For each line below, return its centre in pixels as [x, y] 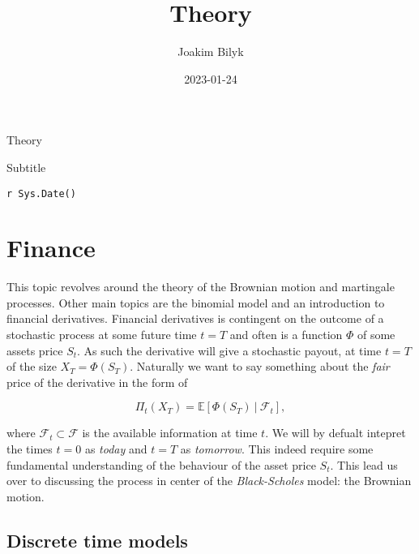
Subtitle [26, 167]
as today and [116, 449]
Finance [51, 248]
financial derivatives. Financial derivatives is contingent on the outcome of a [195, 318]
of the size [32, 366]
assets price [35, 350]
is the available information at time [170, 433]
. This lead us [364, 464]
